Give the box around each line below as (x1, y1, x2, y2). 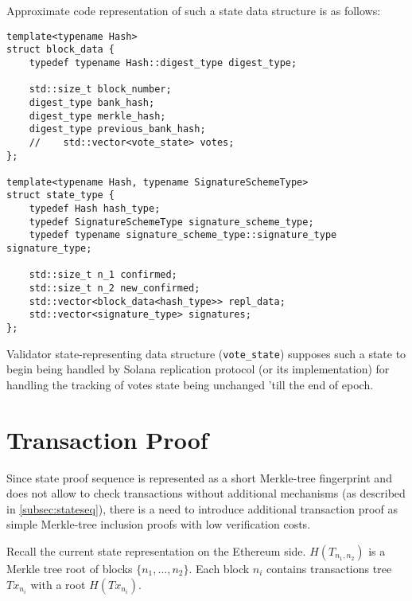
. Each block (189, 560, 250, 577)
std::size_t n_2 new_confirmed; (29, 283, 200, 295)
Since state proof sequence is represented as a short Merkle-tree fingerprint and (6, 469, 392, 486)
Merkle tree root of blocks (6, 560, 133, 577)
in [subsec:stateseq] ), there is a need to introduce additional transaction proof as (6, 500, 398, 517)
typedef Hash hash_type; (29, 203, 161, 215)
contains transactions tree (266, 560, 392, 577)
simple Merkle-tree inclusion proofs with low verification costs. (6, 516, 311, 533)
